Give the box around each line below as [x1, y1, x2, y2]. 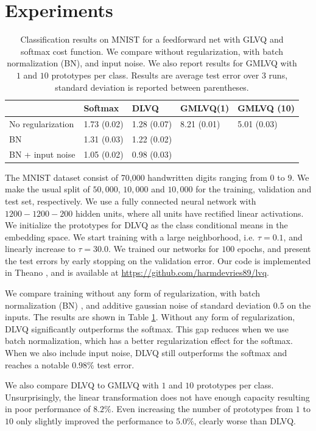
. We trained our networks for [108, 242, 219, 255]
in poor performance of [5, 402, 91, 415]
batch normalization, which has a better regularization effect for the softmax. [5, 334, 293, 347]
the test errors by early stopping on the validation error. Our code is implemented [5, 254, 311, 267]
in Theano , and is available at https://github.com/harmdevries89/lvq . [5, 266, 269, 279]
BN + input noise [9, 147, 75, 160]
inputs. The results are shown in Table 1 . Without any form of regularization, [5, 310, 295, 323]
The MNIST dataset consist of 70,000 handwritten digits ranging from [5, 170, 267, 183]
